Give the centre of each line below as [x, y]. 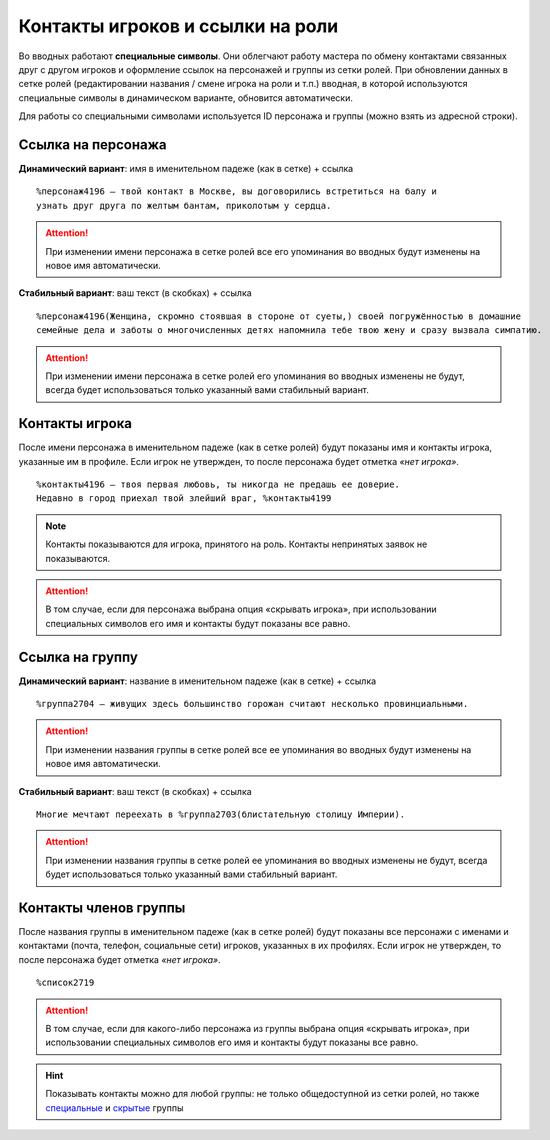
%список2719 [65, 983]
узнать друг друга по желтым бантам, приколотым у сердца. [184, 205]
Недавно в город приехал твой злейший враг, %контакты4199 [184, 498]
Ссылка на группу [78, 656]
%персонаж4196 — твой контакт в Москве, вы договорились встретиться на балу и [236, 191]
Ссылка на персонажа [92, 144]
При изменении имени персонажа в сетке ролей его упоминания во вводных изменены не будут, [255, 376]
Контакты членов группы [102, 907]
